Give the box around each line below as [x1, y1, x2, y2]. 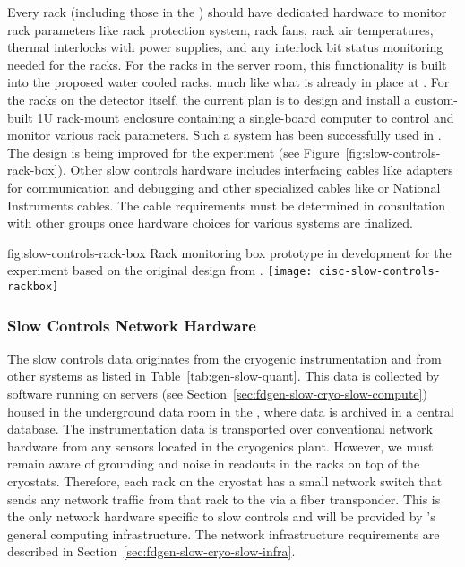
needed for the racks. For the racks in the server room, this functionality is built [7, 55, 447, 73]
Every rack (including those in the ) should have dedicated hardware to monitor [7, 3, 447, 21]
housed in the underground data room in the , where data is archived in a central [7, 401, 454, 420]
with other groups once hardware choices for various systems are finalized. [7, 213, 413, 232]
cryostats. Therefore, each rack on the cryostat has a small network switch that [7, 472, 443, 490]
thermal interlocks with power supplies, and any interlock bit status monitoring [7, 38, 443, 56]
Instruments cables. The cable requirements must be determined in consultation [7, 195, 446, 214]
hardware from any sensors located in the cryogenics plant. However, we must [7, 436, 434, 455]
